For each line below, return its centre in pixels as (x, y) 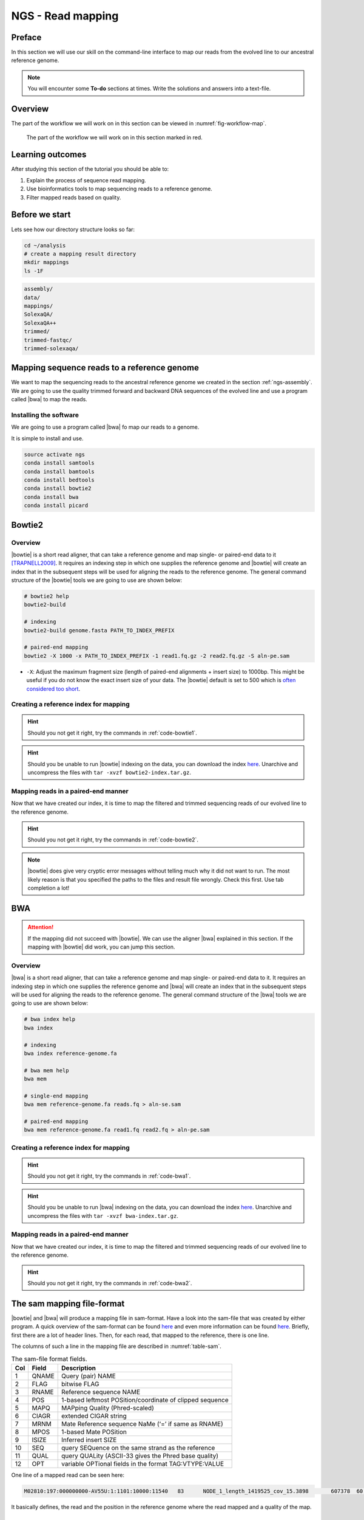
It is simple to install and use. (47, 438)
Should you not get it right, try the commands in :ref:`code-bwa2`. (110, 1283)
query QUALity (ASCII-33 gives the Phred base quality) (140, 1456)
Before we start (41, 215)
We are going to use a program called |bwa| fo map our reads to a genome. (105, 427)
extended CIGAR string (94, 1415)
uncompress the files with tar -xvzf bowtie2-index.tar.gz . (109, 773)
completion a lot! (49, 888)
